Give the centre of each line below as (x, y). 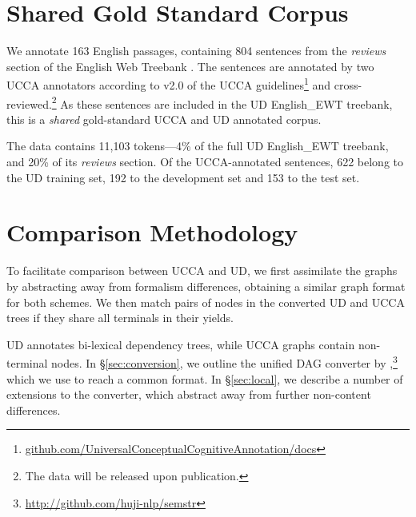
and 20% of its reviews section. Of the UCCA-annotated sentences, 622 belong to (205, 161)
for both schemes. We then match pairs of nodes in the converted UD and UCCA (206, 302)
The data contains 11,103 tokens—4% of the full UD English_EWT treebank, (198, 146)
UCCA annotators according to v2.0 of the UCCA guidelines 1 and (169, 84)
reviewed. (29, 103)
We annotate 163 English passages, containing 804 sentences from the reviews (196, 51)
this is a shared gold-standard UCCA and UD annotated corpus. (164, 119)
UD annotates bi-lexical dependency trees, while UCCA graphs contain (181, 344)
